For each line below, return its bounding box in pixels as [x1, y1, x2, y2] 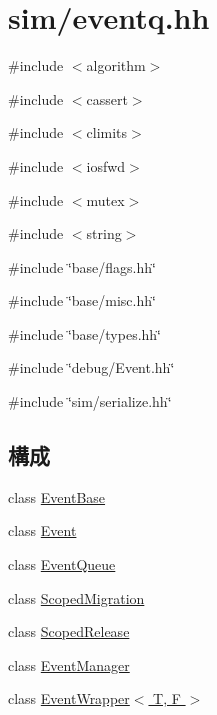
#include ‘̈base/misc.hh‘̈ [8, 290, 156, 311]
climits [86, 122, 128, 143]
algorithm [86, 55, 146, 76]
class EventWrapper [8, 688, 130, 709]
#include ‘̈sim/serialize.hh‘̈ [8, 391, 172, 412]
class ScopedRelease [8, 621, 130, 642]
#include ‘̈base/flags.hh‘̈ [8, 256, 156, 277]
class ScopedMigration [8, 587, 145, 608]
